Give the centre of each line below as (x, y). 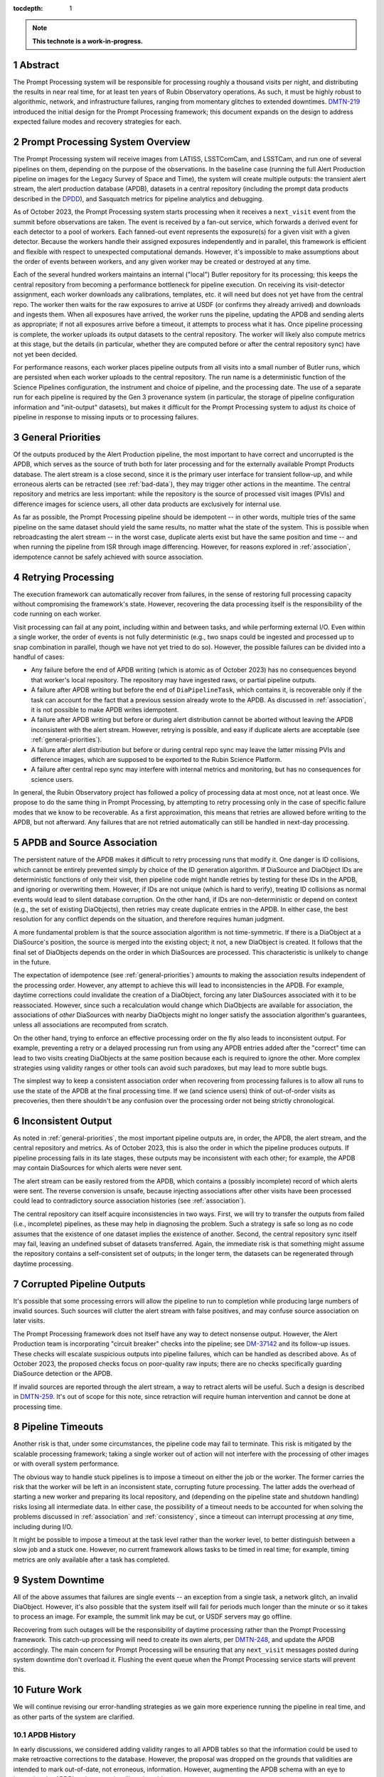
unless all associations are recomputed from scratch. (91, 1025)
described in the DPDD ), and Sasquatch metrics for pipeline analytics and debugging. (139, 198)
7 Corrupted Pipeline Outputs (79, 1284)
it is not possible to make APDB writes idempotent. (105, 709)
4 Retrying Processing (64, 577)
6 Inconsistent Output (63, 1121)
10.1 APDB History (44, 1735)
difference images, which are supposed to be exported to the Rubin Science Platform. (156, 759)
